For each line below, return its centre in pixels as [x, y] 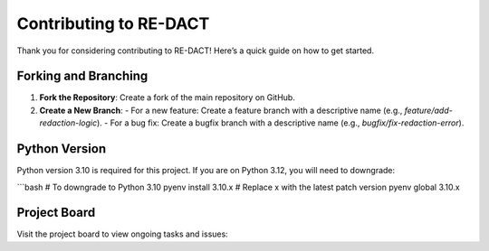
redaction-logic [68, 123]
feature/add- [428, 110]
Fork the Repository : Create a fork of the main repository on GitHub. [168, 98]
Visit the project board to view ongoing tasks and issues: [122, 234]
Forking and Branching [82, 76]
